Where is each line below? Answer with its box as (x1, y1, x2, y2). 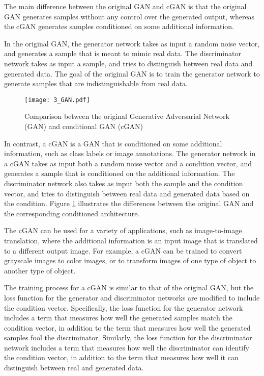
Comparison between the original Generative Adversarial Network (24, 111, 229, 121)
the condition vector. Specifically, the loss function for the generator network (4, 302, 243, 313)
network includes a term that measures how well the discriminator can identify (4, 342, 249, 353)
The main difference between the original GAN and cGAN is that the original (4, 1, 247, 11)
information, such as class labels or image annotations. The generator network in (4, 148, 256, 159)
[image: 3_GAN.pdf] (24, 96, 90, 104)
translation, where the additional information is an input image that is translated (4, 235, 258, 245)
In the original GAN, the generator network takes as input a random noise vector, (4, 38, 260, 48)
